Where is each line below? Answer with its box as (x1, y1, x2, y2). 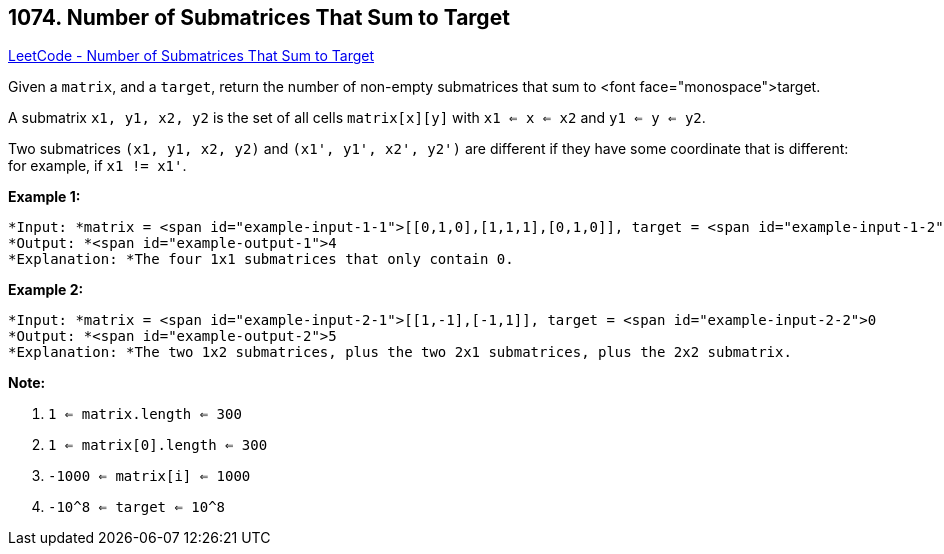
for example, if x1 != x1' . (8, 157, 187, 175)
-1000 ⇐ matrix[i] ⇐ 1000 (48, 468, 251, 485)
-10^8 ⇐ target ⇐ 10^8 (48, 499, 226, 516)
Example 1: (8, 188, 81, 206)
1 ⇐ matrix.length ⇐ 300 (48, 406, 242, 423)
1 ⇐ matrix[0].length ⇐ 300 (48, 437, 268, 454)
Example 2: (8, 281, 84, 299)
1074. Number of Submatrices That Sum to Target (8, 5, 510, 30)
